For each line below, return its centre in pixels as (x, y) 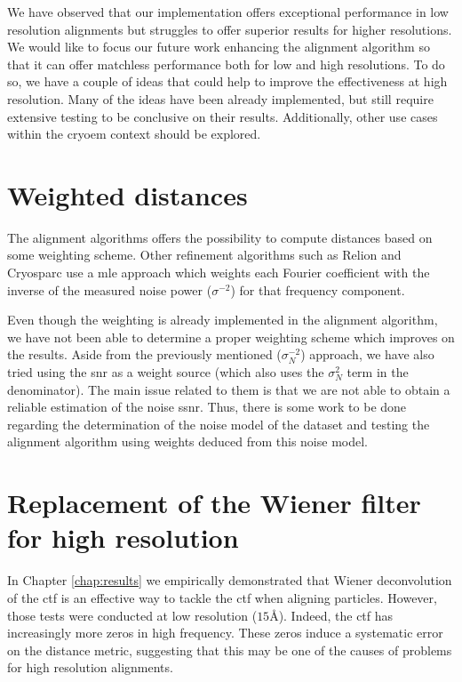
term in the (378, 372)
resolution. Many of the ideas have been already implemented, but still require (220, 98)
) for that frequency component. (318, 289)
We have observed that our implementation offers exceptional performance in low (228, 12)
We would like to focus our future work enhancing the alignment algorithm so (219, 47)
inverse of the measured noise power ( (110, 289)
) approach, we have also (367, 354)
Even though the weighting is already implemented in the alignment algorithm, (223, 320)
